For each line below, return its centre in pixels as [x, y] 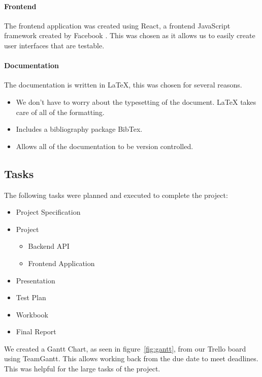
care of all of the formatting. [60, 112]
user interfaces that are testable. [54, 45]
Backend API [49, 246]
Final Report [36, 331]
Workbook [32, 314]
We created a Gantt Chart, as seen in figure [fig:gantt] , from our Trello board [125, 348]
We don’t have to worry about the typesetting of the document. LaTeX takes [136, 101]
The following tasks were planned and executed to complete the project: [116, 195]
